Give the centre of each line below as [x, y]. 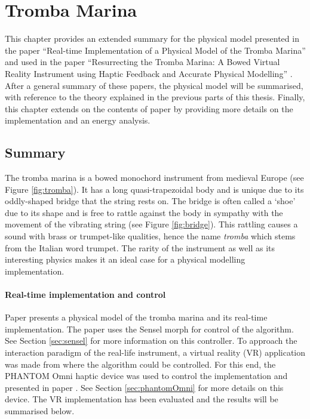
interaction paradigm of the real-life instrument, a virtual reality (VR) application [155, 352]
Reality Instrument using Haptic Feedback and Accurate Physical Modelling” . [149, 73]
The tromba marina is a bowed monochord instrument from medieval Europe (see [154, 178]
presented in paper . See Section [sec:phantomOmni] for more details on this [144, 387]
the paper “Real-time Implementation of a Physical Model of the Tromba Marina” [155, 50]
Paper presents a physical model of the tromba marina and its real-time [136, 317]
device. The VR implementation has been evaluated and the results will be [142, 399]
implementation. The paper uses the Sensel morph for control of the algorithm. [149, 329]
